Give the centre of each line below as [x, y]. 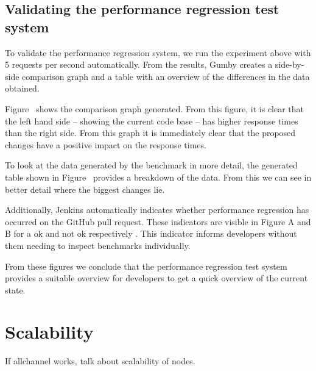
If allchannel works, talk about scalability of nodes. [100, 361]
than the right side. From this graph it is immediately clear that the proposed [150, 133]
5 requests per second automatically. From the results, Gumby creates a [139, 64]
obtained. [22, 88]
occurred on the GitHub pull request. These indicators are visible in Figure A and [158, 221]
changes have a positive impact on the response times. [106, 144]
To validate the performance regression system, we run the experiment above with [158, 52]
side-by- [290, 64]
